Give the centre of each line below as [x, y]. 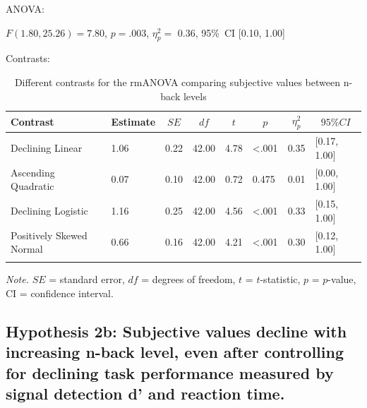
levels [195, 96]
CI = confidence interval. [60, 293]
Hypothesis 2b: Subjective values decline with [176, 331]
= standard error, [87, 279]
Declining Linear [47, 148]
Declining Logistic [49, 210]
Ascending [33, 172]
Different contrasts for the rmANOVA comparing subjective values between [177, 82]
